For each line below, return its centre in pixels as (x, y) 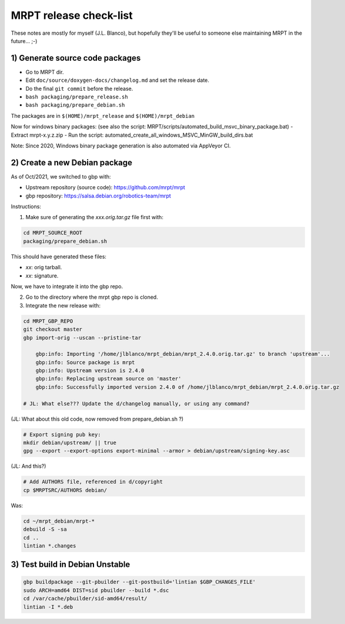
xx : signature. (42, 275)
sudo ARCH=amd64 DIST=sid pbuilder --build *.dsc (96, 590)
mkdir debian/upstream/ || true (70, 443)
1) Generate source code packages (76, 58)
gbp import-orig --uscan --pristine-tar (82, 338)
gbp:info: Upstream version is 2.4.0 (90, 371)
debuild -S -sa (45, 529)
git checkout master (53, 329)
